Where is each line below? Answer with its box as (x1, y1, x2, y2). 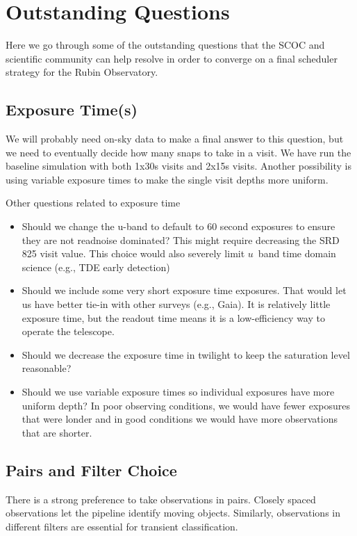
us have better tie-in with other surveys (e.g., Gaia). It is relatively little (22, 297, 331, 311)
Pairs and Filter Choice (6, 459, 177, 480)
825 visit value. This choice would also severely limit (22, 246, 245, 261)
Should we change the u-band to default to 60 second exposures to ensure (22, 219, 335, 234)
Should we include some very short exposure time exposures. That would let (22, 283, 347, 298)
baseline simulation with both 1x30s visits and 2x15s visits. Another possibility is (6, 159, 351, 173)
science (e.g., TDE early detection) (22, 259, 170, 274)
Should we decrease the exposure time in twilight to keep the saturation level (22, 347, 350, 362)
